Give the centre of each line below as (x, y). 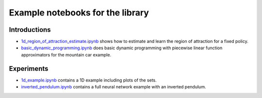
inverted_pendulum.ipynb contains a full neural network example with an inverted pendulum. (114, 87)
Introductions (30, 30)
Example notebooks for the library (79, 13)
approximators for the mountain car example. (66, 55)
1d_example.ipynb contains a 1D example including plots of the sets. (89, 80)
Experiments (29, 68)
